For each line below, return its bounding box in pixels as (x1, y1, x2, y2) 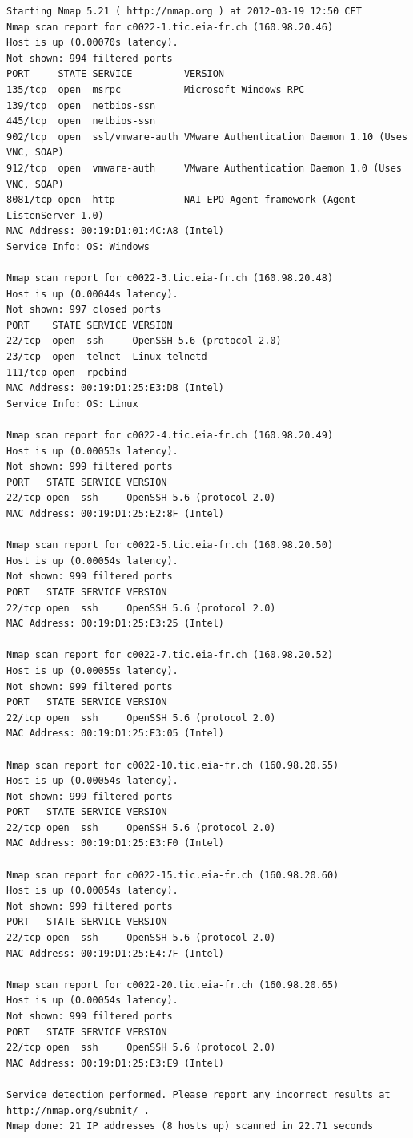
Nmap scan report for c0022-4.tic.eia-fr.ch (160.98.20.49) (6, 430, 334, 442)
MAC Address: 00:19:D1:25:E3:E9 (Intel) (6, 1057, 225, 1069)
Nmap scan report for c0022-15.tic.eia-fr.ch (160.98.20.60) (6, 869, 339, 881)
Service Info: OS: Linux (6, 397, 138, 410)
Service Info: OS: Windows (6, 240, 150, 252)
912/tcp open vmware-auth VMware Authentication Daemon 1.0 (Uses (6, 162, 402, 174)
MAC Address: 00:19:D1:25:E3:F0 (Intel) (6, 837, 225, 849)
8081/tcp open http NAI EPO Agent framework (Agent (6, 194, 356, 206)
